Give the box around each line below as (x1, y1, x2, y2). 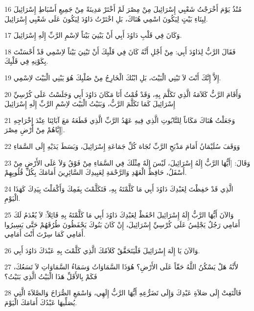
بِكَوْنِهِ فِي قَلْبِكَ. (4, 56, 48, 66)
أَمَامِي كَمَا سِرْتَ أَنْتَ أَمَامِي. (4, 229, 86, 239)
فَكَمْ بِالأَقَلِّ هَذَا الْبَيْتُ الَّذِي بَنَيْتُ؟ (4, 271, 97, 281)
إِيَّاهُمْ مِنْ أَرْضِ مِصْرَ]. (4, 124, 65, 135)
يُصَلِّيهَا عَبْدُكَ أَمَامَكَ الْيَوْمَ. (4, 297, 77, 308)
